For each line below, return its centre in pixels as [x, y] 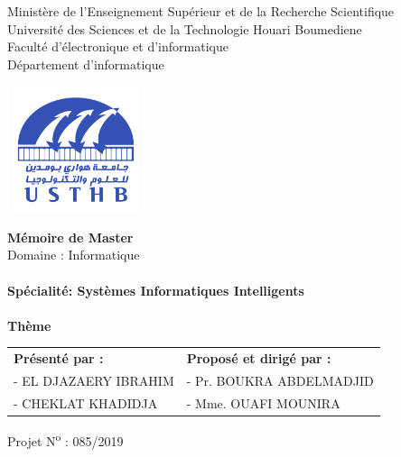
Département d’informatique [86, 64]
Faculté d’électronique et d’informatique [118, 46]
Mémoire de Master [70, 237]
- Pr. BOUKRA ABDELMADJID [280, 380]
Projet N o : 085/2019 [65, 439]
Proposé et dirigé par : [259, 358]
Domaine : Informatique [74, 255]
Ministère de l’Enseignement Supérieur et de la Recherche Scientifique [201, 11]
